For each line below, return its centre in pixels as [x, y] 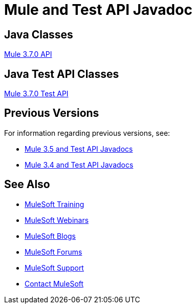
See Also [27, 184]
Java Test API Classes [62, 74]
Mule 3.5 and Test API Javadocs [79, 149]
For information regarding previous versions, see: [87, 133]
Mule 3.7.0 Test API [36, 94]
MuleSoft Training [55, 204]
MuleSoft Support [54, 268]
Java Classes [39, 34]
